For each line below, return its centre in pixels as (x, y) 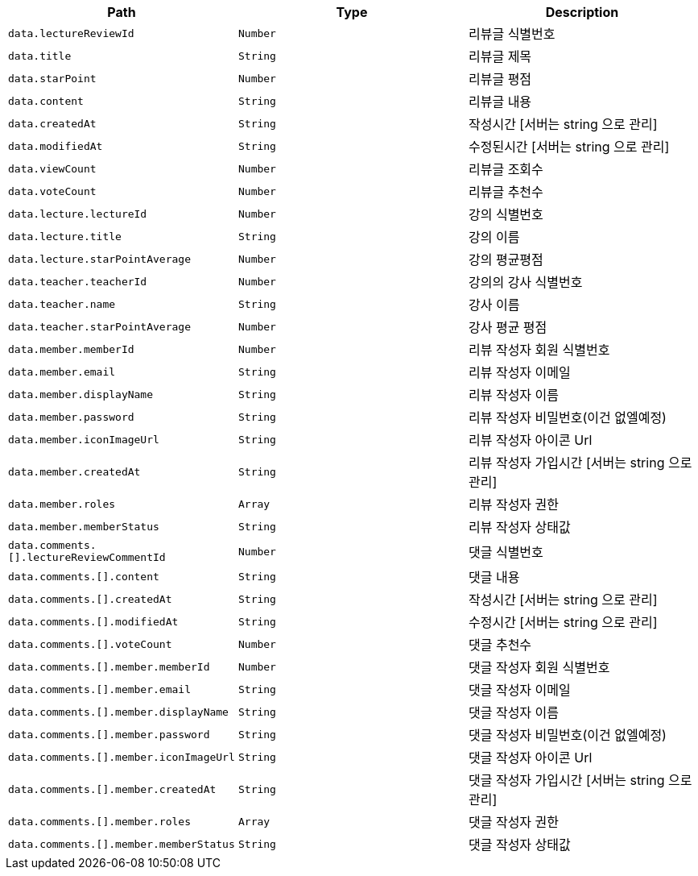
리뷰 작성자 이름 (514, 395)
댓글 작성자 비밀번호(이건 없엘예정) (567, 735)
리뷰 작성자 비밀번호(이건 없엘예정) (567, 417)
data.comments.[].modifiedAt (93, 621)
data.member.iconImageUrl (84, 439)
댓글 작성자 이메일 (519, 690)
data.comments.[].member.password (109, 734)
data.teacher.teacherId (78, 281)
